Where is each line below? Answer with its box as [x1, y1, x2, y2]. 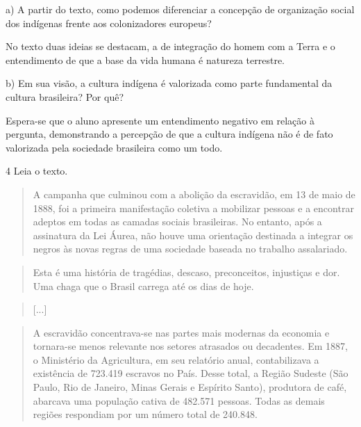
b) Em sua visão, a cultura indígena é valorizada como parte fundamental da [6, 76, 333, 90]
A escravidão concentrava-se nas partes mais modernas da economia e [33, 325, 330, 339]
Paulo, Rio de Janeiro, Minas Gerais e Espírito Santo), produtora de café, [33, 380, 347, 394]
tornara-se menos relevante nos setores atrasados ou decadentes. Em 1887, [33, 339, 349, 353]
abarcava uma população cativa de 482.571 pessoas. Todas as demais [33, 393, 325, 408]
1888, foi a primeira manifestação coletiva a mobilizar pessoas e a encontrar [33, 200, 354, 215]
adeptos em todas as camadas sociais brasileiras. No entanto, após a [33, 214, 322, 229]
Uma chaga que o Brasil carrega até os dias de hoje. [33, 278, 254, 293]
